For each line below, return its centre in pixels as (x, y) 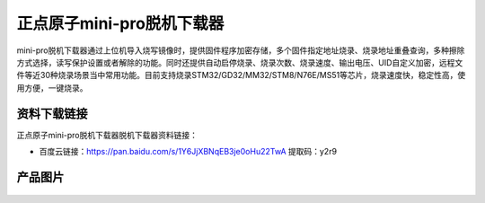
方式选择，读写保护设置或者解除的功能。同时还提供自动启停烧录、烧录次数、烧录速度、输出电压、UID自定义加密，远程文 (240, 62)
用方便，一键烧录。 (52, 88)
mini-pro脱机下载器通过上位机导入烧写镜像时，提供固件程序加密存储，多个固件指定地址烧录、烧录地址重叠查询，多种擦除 (241, 50)
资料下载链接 (52, 114)
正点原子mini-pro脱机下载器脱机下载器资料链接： (107, 135)
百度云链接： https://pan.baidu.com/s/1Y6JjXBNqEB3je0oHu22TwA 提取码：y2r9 (188, 152)
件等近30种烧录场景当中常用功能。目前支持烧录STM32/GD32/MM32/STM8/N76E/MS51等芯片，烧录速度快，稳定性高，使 (241, 75)
